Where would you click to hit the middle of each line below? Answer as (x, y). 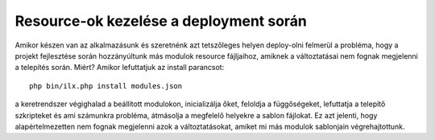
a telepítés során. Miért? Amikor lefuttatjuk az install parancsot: (120, 68)
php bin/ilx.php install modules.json (106, 86)
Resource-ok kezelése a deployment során (161, 21)
